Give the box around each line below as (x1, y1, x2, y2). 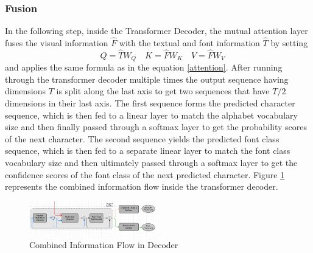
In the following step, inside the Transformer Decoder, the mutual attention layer (5, 24, 308, 37)
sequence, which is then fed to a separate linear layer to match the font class (5, 144, 290, 157)
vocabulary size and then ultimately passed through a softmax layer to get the (5, 156, 298, 169)
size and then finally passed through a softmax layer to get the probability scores (5, 120, 308, 133)
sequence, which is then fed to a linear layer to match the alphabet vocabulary (5, 108, 298, 121)
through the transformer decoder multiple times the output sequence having (5, 72, 289, 85)
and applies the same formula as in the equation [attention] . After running (5, 61, 283, 74)
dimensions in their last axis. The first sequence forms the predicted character (5, 97, 295, 109)
